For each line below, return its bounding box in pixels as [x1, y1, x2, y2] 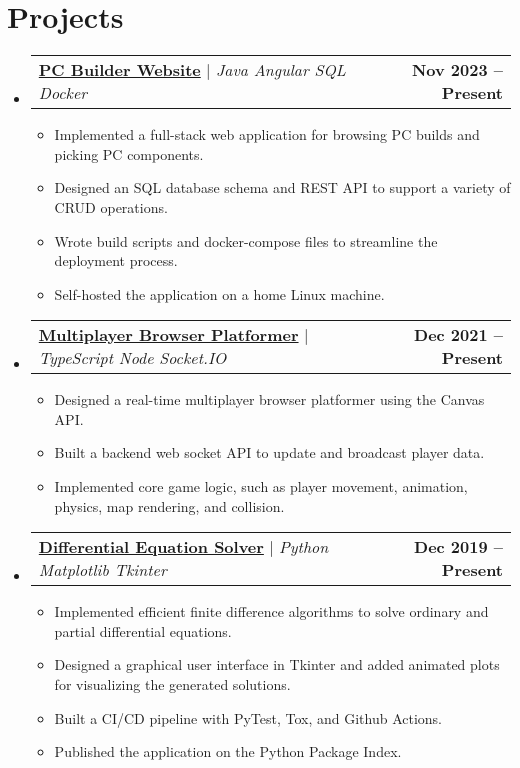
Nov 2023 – [411, 58, 503, 82]
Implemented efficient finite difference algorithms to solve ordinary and [54, 601, 489, 622]
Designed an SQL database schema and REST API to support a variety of [54, 177, 511, 198]
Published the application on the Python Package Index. [54, 741, 402, 762]
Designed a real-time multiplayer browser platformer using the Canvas [54, 389, 485, 410]
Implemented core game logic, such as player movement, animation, [54, 476, 468, 497]
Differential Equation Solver [38, 535, 264, 559]
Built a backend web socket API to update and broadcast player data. [54, 442, 485, 463]
